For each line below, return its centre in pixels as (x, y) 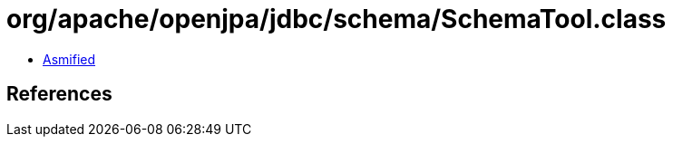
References (59, 94)
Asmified (69, 59)
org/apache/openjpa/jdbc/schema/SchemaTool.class (336, 19)
